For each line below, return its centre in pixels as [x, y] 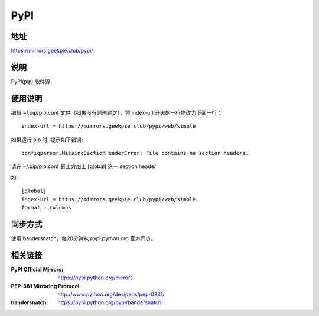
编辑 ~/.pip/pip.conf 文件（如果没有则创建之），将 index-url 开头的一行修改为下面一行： [117, 112]
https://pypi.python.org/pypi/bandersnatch [110, 302]
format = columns [46, 207]
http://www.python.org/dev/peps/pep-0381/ [111, 294]
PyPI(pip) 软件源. [32, 81]
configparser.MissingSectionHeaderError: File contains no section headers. [135, 153]
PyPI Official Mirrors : [37, 269]
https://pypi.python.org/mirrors [95, 278]
